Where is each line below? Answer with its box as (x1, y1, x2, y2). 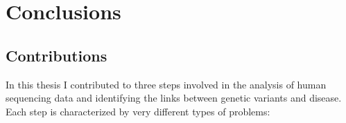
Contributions (6, 44, 107, 66)
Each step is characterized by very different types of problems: (6, 104, 270, 118)
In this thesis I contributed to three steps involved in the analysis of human (6, 77, 327, 91)
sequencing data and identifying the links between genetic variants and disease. (6, 91, 342, 105)
